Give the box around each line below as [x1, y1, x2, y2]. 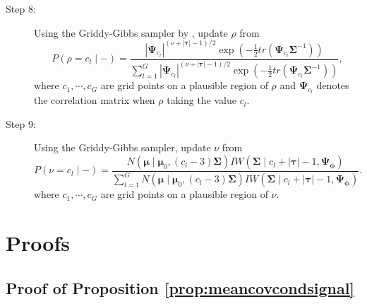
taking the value [167, 93, 236, 107]
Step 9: [6, 116, 36, 131]
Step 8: [6, 1, 36, 16]
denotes [316, 78, 349, 93]
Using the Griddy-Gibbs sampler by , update [34, 25, 228, 40]
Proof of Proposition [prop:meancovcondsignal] [6, 276, 355, 298]
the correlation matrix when [34, 93, 155, 107]
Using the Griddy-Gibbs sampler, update [34, 140, 211, 155]
